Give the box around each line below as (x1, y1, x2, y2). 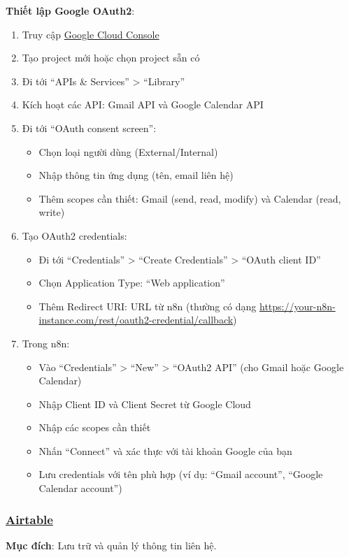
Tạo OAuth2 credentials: (22, 228, 127, 243)
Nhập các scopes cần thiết (38, 420, 151, 435)
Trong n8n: (22, 335, 70, 350)
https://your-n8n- (259, 298, 336, 313)
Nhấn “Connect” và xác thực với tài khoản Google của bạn (38, 443, 292, 458)
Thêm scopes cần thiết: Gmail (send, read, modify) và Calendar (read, (38, 191, 341, 205)
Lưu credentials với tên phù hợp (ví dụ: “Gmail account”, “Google (38, 467, 323, 482)
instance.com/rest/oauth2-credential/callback (38, 312, 234, 327)
